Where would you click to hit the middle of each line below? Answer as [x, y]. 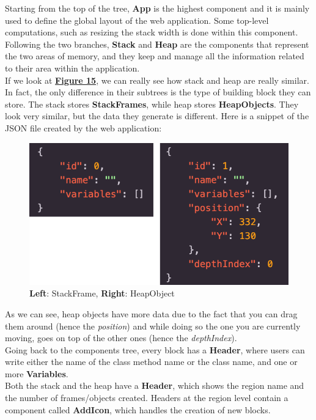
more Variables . [37, 373]
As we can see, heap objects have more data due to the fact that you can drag [151, 313]
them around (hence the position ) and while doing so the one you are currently [153, 326]
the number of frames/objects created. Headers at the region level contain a [147, 398]
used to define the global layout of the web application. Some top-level [137, 20]
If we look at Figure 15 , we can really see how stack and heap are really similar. [157, 80]
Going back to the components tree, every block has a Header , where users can [155, 349]
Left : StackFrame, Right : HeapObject [102, 293]
